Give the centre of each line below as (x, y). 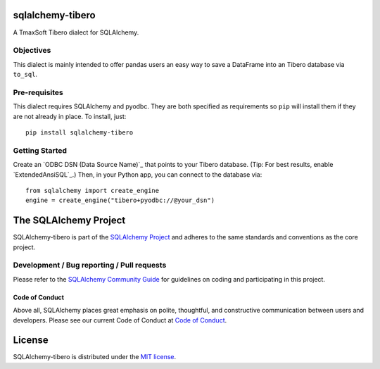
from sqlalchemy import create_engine (93, 190)
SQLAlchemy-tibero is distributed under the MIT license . (95, 357)
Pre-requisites (38, 92)
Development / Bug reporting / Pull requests (90, 265)
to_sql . (25, 75)
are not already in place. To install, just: (70, 116)
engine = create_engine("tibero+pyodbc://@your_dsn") (120, 200)
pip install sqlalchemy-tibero (80, 132)
